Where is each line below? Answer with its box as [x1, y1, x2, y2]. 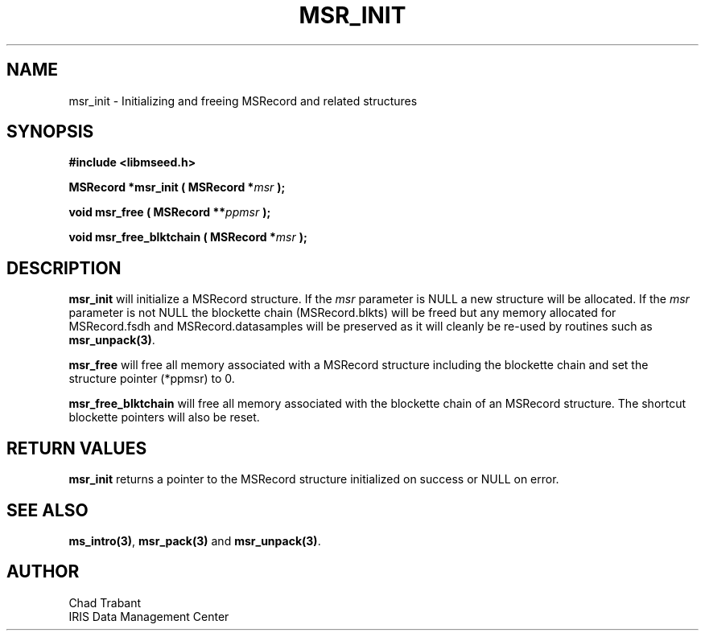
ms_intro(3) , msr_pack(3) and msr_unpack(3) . [68, 533, 321, 548]
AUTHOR [6, 561, 80, 582]
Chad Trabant [68, 595, 142, 610]
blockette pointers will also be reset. [68, 410, 260, 425]
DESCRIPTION [6, 257, 122, 278]
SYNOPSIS [6, 121, 94, 142]
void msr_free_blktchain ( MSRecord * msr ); [68, 230, 307, 245]
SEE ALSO [6, 499, 89, 520]
